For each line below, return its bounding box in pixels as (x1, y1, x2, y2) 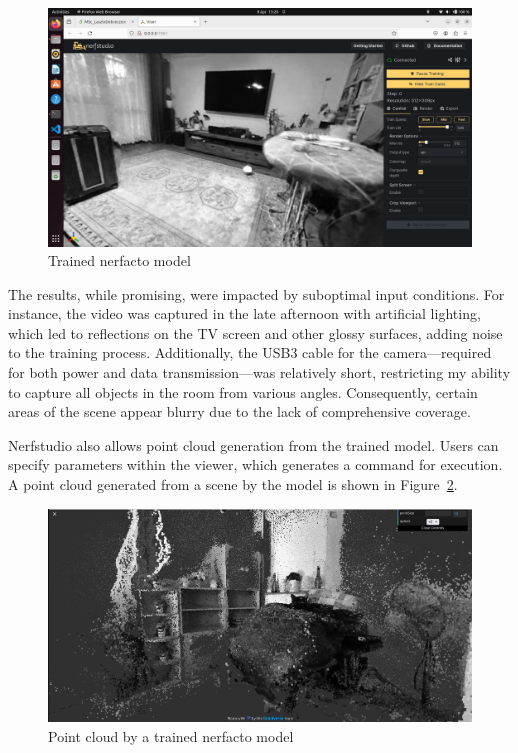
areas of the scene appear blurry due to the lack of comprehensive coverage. (8, 401, 471, 422)
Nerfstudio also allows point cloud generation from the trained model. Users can (8, 434, 499, 455)
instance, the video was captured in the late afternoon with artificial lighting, (8, 303, 481, 324)
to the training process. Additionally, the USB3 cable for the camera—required (8, 342, 492, 363)
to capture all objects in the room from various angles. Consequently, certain (8, 381, 478, 402)
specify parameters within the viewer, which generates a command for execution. (8, 454, 503, 475)
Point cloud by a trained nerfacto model (48, 726, 294, 747)
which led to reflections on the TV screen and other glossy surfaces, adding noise (8, 322, 503, 343)
